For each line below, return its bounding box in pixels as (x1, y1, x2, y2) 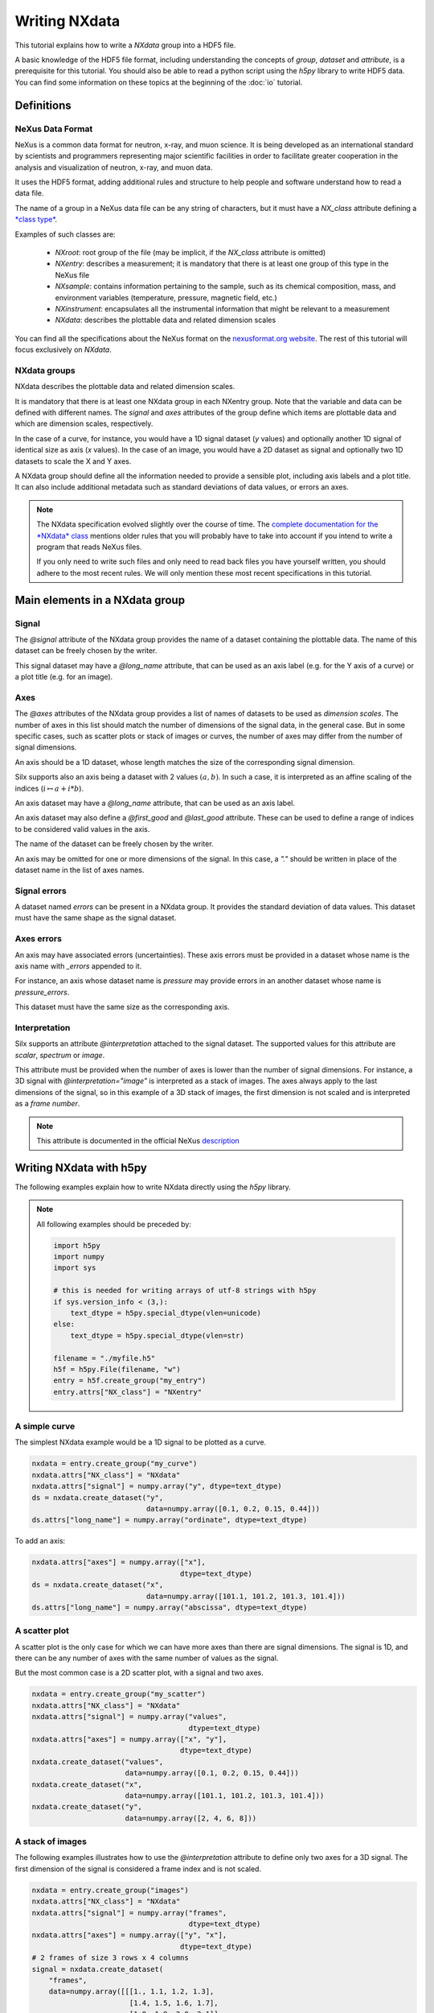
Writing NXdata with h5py (14, 1160, 148, 1175)
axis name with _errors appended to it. (14, 961, 142, 970)
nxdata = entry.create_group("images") (31, 1885, 189, 1895)
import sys (53, 1263, 96, 1272)
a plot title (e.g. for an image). (14, 672, 113, 682)
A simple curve (14, 1421, 76, 1432)
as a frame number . (14, 1099, 80, 1109)
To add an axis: (14, 1536, 66, 1546)
